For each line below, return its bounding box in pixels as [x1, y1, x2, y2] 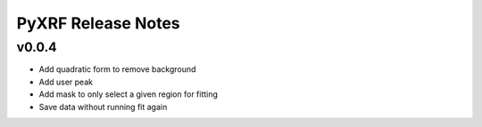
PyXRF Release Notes [16, 13, 180, 33]
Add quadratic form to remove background [38, 64, 196, 75]
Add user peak [38, 76, 94, 87]
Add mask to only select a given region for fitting [38, 89, 219, 99]
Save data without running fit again [38, 101, 168, 112]
